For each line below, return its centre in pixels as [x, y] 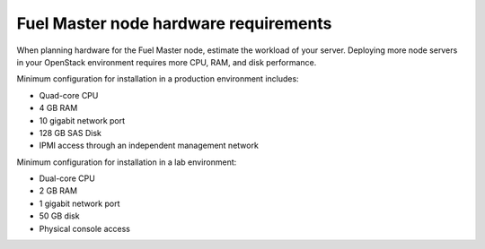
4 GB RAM [58, 108]
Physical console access [84, 228]
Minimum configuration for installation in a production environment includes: [158, 79]
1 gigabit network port [79, 203]
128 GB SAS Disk [71, 133]
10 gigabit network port [82, 120]
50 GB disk [59, 216]
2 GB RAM [58, 191]
